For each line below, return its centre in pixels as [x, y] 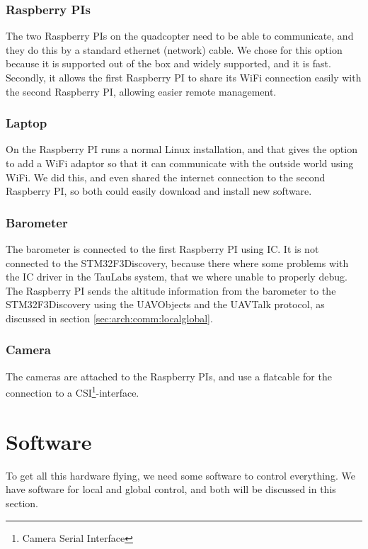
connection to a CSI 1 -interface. [73, 392]
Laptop [27, 123]
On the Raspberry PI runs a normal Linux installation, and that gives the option [182, 149]
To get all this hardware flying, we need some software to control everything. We [180, 475]
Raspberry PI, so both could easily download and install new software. [159, 191]
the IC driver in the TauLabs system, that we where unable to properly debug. [177, 277]
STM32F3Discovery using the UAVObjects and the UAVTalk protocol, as [165, 304]
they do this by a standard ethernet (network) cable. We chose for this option [174, 49]
